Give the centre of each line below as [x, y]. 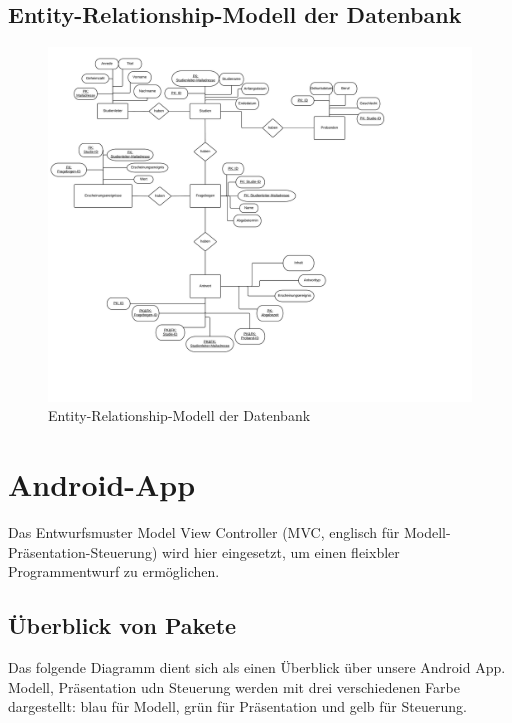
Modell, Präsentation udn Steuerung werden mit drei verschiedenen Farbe [234, 686]
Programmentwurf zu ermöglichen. [114, 571]
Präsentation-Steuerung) [83, 551]
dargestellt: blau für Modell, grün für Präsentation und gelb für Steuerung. [237, 706]
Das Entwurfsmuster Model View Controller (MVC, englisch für [204, 531]
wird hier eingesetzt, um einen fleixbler [280, 551]
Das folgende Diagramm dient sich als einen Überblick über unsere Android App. [257, 666]
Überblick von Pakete [122, 625]
